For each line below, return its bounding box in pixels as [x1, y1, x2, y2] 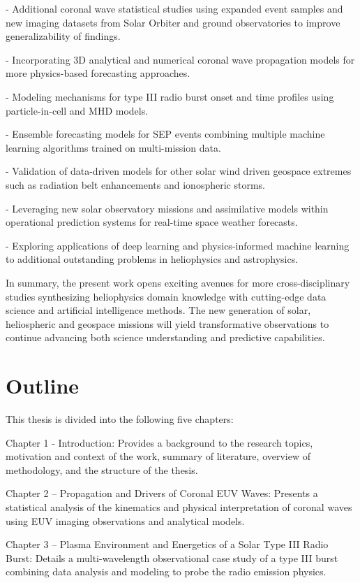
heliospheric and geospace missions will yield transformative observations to [6, 316, 329, 331]
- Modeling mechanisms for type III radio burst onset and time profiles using [6, 89, 334, 103]
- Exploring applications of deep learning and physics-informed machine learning [6, 238, 350, 252]
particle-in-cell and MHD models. [6, 103, 149, 117]
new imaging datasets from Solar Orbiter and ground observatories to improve [6, 15, 340, 29]
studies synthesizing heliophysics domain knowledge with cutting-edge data [6, 289, 327, 303]
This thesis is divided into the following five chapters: [6, 412, 234, 426]
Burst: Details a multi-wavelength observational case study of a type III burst [6, 550, 338, 565]
